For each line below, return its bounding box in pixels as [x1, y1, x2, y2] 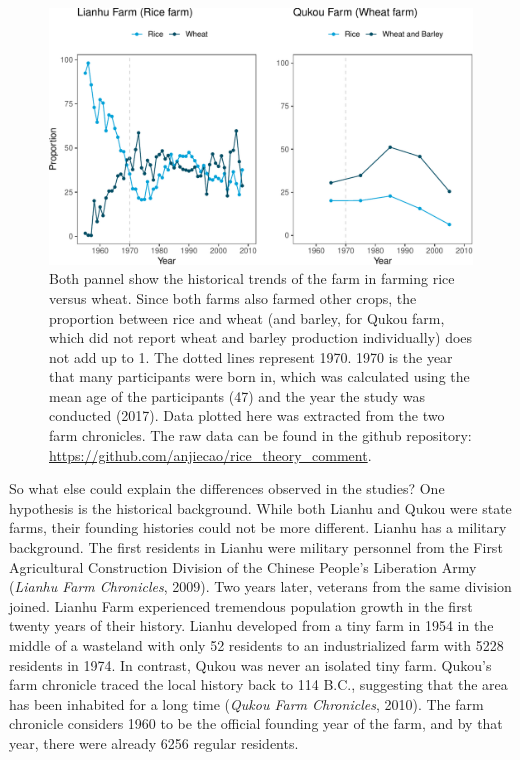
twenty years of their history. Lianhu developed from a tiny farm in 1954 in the [9, 615, 494, 636]
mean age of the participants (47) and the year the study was [49, 385, 425, 406]
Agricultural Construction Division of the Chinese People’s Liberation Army [9, 556, 477, 577]
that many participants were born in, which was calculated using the [49, 366, 470, 387]
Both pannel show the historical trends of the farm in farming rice [49, 268, 455, 289]
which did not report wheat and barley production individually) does [49, 327, 473, 348]
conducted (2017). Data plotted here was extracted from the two [49, 405, 445, 426]
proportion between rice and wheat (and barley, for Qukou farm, [49, 307, 445, 328]
